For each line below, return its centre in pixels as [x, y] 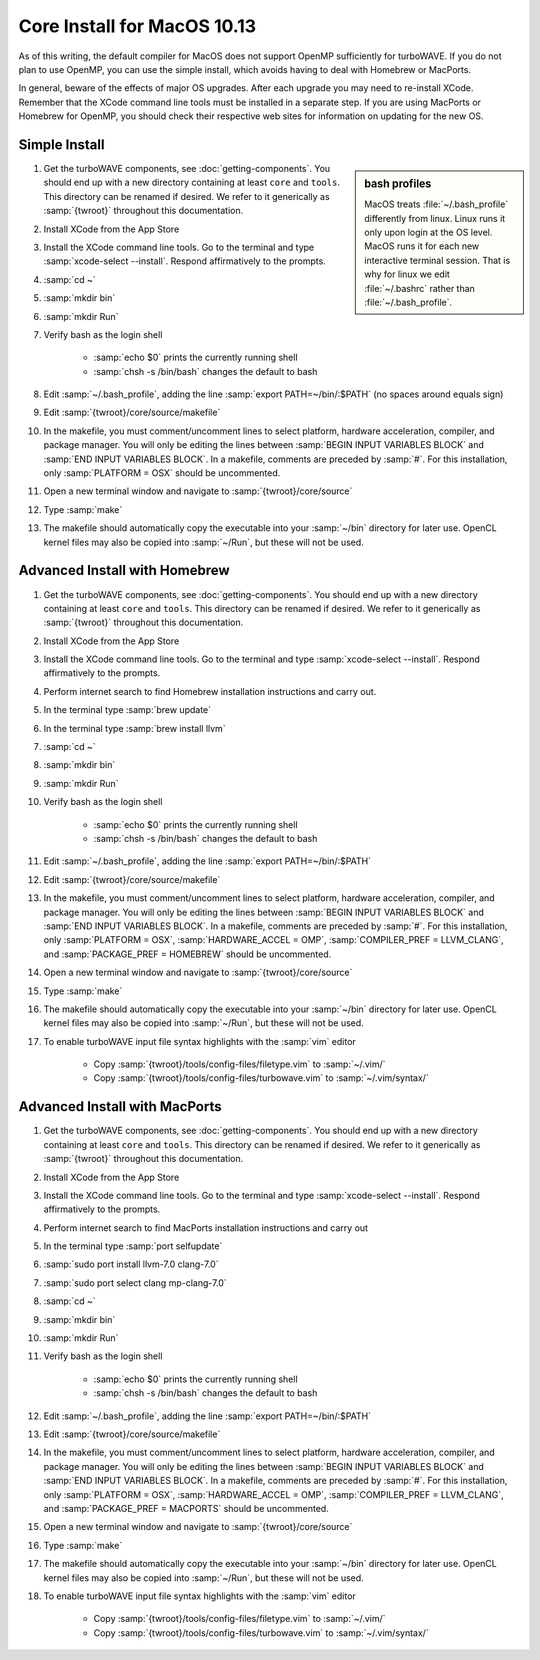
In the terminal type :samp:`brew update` [127, 710]
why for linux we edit [407, 274]
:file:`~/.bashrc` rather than [419, 288]
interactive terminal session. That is [437, 260]
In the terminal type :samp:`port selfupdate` [133, 1246]
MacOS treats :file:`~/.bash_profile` [436, 204]
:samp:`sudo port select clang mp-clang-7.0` [135, 1282]
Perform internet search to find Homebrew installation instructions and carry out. [210, 691]
